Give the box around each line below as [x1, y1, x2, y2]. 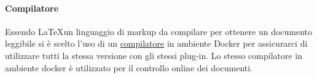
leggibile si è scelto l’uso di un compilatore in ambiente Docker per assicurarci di [5, 37, 308, 50]
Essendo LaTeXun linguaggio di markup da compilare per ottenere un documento [5, 25, 313, 37]
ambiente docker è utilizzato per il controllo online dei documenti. [5, 61, 253, 74]
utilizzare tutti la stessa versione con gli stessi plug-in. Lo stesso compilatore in [5, 49, 303, 61]
